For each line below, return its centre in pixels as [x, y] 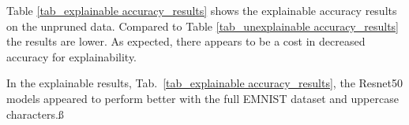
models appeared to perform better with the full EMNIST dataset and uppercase [203, 98]
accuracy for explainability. [72, 56]
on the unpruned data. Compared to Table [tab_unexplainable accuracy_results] [203, 26]
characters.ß [35, 114]
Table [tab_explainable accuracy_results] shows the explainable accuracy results [202, 10]
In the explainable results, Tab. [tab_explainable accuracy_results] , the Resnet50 [205, 83]
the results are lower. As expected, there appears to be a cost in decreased [186, 41]
